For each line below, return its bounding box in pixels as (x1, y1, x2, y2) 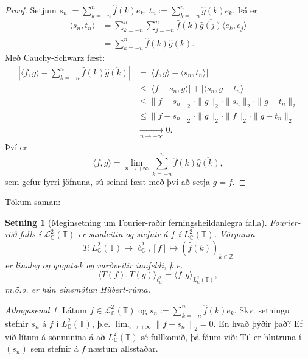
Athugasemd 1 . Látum (5, 303, 87, 316)
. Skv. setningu (234, 303, 290, 316)
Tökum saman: (5, 195, 61, 208)
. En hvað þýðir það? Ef (213, 316, 303, 329)
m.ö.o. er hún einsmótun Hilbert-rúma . (5, 283, 150, 296)
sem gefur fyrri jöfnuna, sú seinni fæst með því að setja (5, 175, 210, 187)
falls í (19, 228, 41, 240)
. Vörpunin (214, 228, 255, 240)
